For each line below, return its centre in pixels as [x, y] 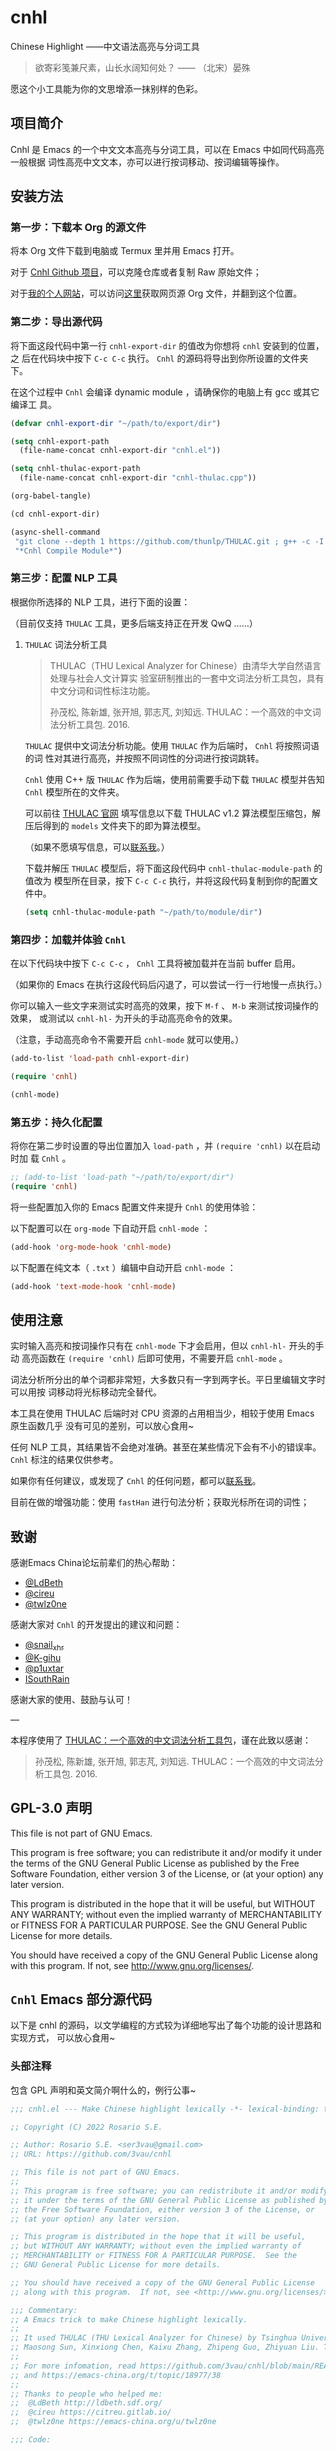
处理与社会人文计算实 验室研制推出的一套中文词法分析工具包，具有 [187, 678]
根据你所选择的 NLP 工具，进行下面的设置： [100, 602]
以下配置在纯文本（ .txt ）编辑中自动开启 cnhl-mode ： [123, 1267]
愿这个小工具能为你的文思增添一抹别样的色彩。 [106, 88]
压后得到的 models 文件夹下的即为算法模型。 [115, 825]
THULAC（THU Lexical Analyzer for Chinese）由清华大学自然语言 [185, 665]
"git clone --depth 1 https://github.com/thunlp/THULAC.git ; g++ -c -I [169, 541]
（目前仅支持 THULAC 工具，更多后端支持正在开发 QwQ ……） [134, 623]
